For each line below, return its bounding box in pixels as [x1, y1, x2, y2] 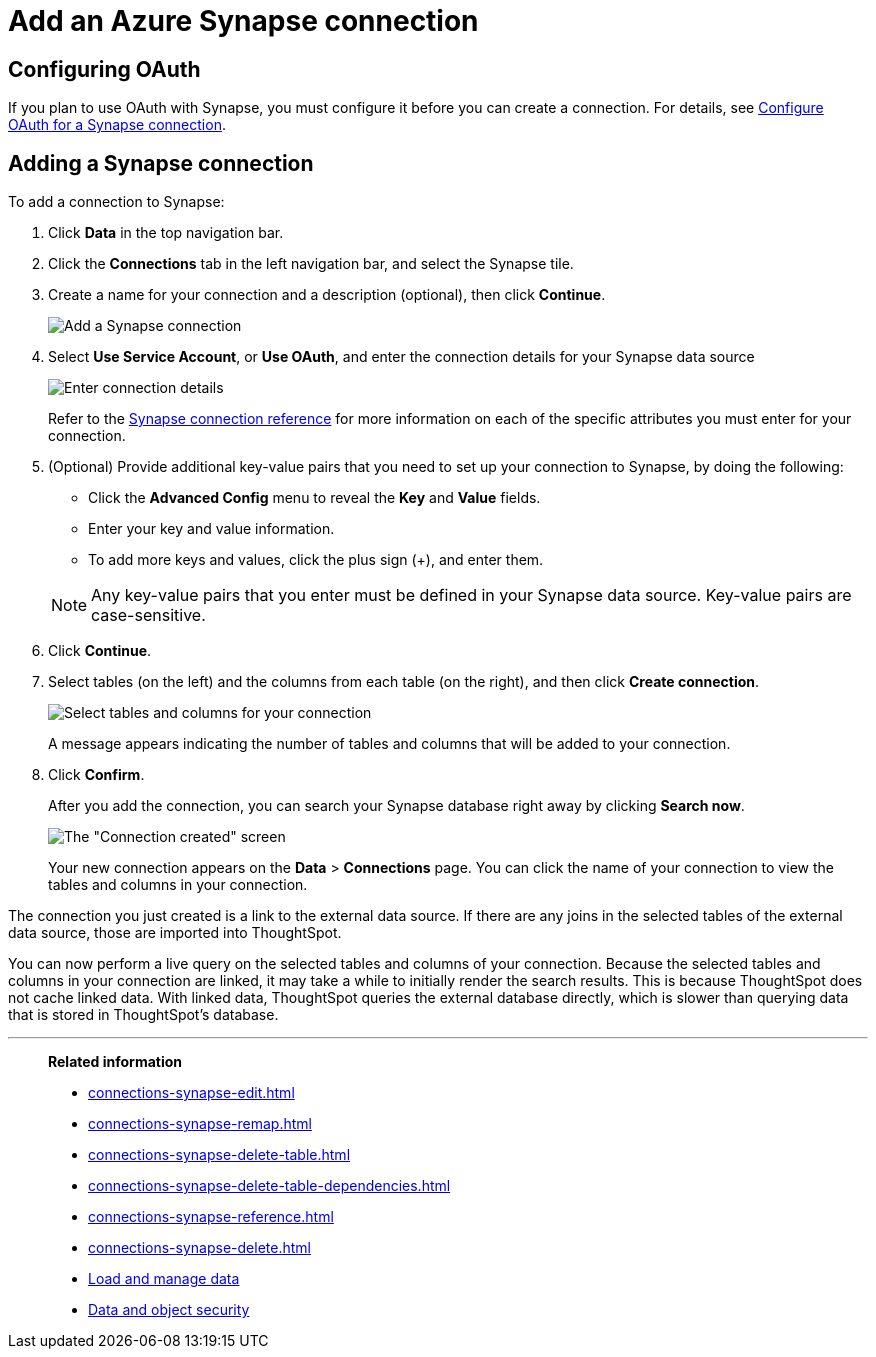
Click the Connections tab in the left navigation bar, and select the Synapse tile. [48, 255, 574, 273]
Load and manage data [88, 1270, 240, 1288]
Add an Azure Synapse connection [8, 4, 479, 38]
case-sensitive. [91, 605, 206, 626]
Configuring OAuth [8, 56, 201, 82]
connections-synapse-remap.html [88, 1115, 312, 1133]
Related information [48, 1053, 183, 1071]
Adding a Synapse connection [8, 150, 314, 176]
